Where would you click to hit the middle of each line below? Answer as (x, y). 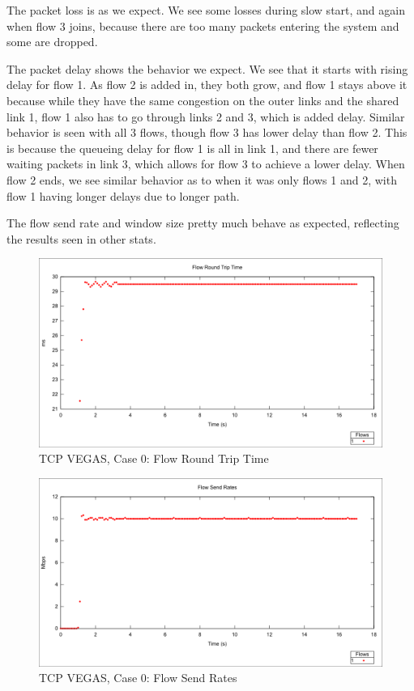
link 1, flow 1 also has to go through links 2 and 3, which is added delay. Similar (206, 116)
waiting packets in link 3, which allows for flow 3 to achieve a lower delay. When (206, 164)
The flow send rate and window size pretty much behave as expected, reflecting (203, 223)
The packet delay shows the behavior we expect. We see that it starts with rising (207, 68)
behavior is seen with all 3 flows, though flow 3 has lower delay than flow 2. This (207, 132)
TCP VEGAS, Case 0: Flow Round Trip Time (154, 458)
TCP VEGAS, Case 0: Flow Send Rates (138, 678)
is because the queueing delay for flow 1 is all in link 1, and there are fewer (192, 148)
